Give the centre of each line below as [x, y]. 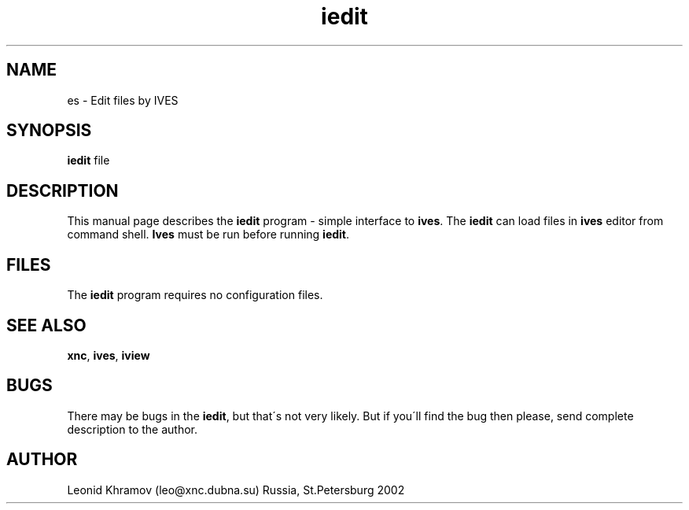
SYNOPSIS [49, 131]
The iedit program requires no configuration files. [195, 295]
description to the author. [133, 429]
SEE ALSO [46, 325]
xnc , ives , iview [109, 355]
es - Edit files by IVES [123, 100]
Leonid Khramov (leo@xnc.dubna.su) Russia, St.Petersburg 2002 [236, 490]
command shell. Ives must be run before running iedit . [208, 235]
